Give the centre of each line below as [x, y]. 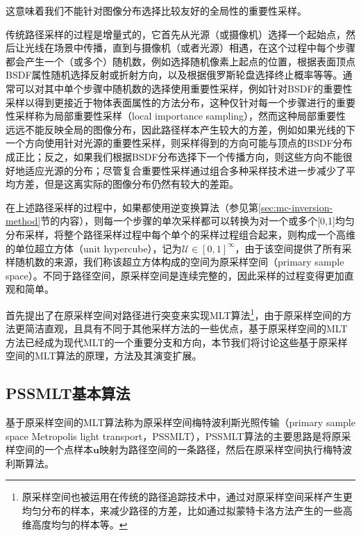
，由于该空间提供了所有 [288, 248]
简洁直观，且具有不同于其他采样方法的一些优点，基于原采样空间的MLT [186, 328]
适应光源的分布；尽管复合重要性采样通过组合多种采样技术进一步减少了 [185, 170]
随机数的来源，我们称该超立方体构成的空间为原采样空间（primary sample [179, 262]
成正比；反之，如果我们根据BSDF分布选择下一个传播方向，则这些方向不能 [174, 156]
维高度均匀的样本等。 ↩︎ [75, 524]
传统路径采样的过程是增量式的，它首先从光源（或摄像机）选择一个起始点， [176, 34]
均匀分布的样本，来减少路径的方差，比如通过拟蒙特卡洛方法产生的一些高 [187, 511]
